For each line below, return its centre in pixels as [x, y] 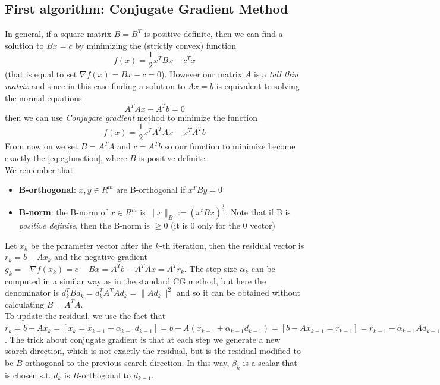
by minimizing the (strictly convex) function [155, 45]
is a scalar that [270, 362]
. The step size [210, 268]
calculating [25, 304]
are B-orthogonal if [151, 190]
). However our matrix [202, 74]
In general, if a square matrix [58, 34]
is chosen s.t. [28, 375]
